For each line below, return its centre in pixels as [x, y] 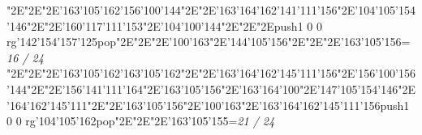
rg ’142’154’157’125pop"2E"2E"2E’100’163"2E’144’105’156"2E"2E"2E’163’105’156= [209, 42]
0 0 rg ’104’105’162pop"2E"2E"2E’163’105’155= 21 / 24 [141, 121]
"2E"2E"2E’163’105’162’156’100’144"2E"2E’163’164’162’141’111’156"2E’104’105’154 [211, 10]
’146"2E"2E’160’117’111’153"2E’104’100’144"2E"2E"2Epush [152, 25]
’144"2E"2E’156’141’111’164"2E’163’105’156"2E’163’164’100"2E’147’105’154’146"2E [211, 89]
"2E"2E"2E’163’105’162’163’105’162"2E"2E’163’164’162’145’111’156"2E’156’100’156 [211, 73]
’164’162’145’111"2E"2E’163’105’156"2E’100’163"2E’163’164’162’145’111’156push [205, 105]
